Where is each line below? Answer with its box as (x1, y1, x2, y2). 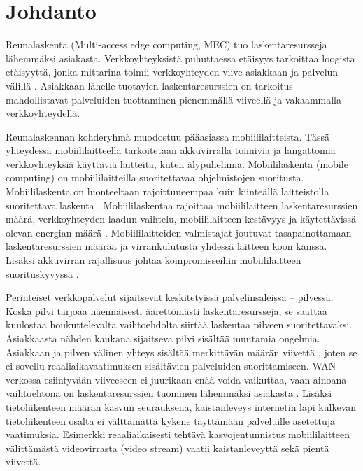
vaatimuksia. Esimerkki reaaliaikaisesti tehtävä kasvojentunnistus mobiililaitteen (6, 427, 350, 442)
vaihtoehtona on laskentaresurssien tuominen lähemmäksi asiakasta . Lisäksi (6, 386, 332, 400)
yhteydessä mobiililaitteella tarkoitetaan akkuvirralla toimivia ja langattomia (6, 143, 336, 157)
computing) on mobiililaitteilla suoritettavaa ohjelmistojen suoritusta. (6, 170, 304, 185)
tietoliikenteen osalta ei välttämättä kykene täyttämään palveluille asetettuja (6, 413, 336, 428)
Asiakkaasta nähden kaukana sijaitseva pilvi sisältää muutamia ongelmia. (6, 331, 320, 345)
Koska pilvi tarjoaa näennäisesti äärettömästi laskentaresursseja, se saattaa (6, 303, 327, 318)
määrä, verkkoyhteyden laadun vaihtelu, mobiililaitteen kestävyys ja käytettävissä (6, 211, 356, 226)
